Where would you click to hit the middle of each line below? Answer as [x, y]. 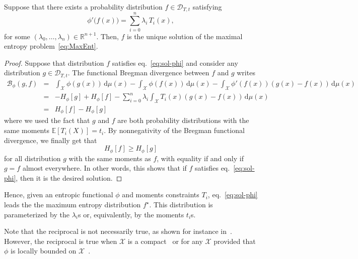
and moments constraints [161, 195]
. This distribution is [181, 205]
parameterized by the [37, 214]
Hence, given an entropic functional [59, 195]
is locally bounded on [44, 251]
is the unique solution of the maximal [185, 36]
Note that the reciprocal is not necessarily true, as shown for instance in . [118, 231]
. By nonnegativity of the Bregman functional [174, 130]
